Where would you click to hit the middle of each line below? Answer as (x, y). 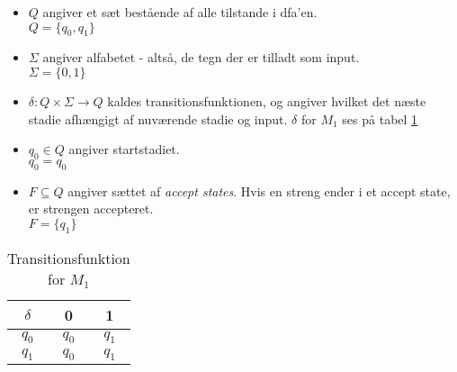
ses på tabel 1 (380, 118)
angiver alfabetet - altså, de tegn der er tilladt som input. (201, 57)
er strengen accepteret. (91, 209)
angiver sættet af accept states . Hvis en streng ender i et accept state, (259, 191)
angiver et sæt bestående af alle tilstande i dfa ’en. (180, 12)
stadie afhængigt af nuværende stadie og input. (158, 118)
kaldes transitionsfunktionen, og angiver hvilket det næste (267, 100)
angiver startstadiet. (124, 149)
